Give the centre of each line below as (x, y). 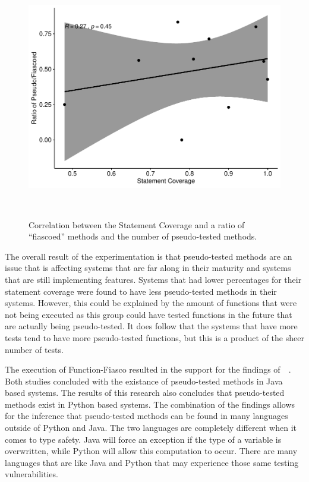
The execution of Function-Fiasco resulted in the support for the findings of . (148, 369)
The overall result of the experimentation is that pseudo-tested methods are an (149, 256)
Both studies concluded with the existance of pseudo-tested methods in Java (144, 381)
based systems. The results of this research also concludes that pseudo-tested (145, 393)
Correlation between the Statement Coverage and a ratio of (137, 224)
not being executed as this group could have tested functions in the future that (149, 314)
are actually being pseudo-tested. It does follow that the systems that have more (151, 326)
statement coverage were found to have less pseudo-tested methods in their (141, 291)
